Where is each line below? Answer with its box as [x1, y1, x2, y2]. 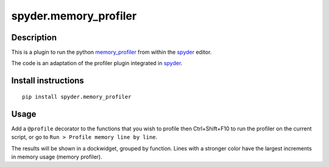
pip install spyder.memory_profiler [22, 93, 132, 100]
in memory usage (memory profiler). [11, 153, 103, 160]
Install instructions [11, 76, 85, 86]
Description [11, 32, 57, 43]
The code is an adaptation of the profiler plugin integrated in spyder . [11, 60, 183, 67]
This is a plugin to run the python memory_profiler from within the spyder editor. [11, 49, 212, 56]
